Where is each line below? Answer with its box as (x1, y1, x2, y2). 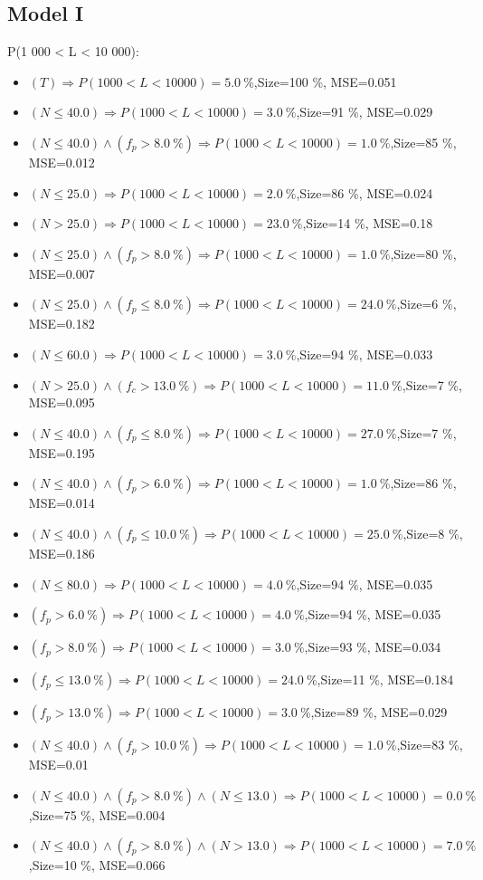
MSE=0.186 (28, 543, 95, 562)
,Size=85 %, (390, 132, 457, 151)
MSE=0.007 (28, 263, 95, 282)
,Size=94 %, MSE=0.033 (296, 344, 433, 363)
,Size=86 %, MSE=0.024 (296, 183, 433, 202)
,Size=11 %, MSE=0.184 (317, 670, 454, 689)
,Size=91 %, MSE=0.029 (296, 102, 433, 121)
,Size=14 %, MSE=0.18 (302, 214, 433, 233)
